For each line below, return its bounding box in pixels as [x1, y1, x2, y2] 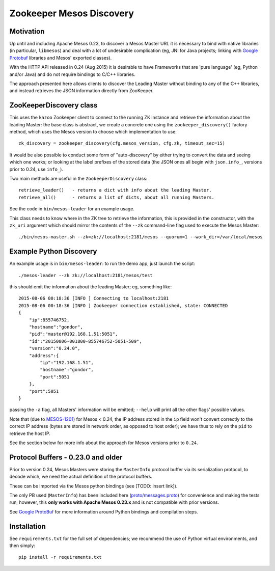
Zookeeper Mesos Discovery [9, 8, 134, 19]
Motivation [9, 27, 45, 36]
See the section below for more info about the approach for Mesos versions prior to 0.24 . [9, 440, 198, 446]
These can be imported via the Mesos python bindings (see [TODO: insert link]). [9, 483, 178, 489]
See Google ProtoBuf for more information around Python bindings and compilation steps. [9, 508, 198, 514]
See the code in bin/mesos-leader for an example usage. [9, 206, 135, 212]
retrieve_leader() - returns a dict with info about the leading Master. [18, 187, 212, 193]
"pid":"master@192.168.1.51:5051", [29, 331, 118, 337]
